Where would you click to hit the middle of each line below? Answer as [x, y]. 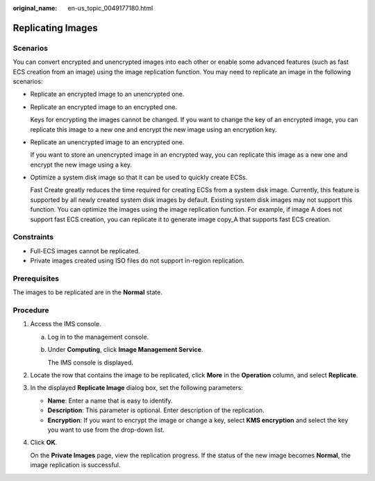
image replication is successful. [75, 465]
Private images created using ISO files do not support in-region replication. [137, 261]
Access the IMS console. [66, 324]
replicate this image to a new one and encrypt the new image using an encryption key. [153, 129]
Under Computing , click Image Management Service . [125, 350]
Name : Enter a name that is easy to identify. [110, 400]
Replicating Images [55, 28]
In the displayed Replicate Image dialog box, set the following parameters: [136, 388]
